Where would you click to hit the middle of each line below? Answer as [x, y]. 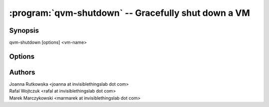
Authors [22, 72]
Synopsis [24, 30]
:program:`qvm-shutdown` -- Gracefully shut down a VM [130, 13]
